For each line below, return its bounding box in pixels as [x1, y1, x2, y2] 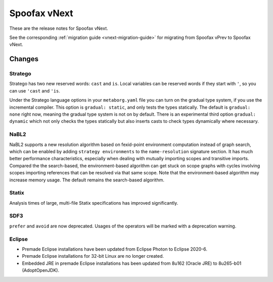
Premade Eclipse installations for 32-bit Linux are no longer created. [22, 253, 164, 259]
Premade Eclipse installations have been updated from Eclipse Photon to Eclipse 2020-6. [22, 246, 207, 252]
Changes [9, 55, 39, 63]
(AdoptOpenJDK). [22, 267, 60, 273]
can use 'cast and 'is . [9, 87, 61, 93]
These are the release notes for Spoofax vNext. [9, 25, 108, 31]
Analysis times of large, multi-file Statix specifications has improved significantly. [9, 200, 178, 206]
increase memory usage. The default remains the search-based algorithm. [9, 177, 164, 183]
